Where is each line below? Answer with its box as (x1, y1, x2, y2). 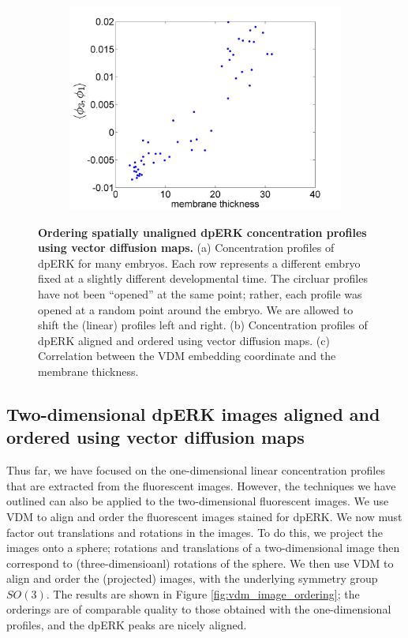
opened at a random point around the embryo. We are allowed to (38, 301, 354, 317)
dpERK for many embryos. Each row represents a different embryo (38, 254, 361, 271)
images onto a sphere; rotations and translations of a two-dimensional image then (6, 539, 400, 556)
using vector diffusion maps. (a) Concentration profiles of (38, 239, 335, 256)
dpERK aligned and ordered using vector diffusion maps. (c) (38, 332, 330, 348)
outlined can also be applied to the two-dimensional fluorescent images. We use (6, 493, 389, 509)
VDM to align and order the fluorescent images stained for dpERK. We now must (6, 508, 402, 524)
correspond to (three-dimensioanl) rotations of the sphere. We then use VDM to (6, 554, 394, 571)
